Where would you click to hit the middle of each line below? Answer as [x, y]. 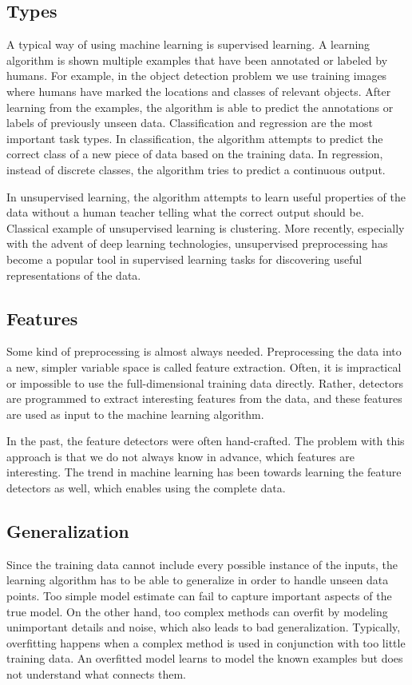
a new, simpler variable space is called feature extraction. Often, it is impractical [204, 366]
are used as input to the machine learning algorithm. [135, 414]
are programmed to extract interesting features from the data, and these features [204, 398]
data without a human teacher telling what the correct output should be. [185, 212]
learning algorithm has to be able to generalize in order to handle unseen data [198, 580]
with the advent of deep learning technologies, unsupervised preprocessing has [197, 243]
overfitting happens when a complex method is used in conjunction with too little [206, 642]
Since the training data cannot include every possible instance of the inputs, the [202, 564]
